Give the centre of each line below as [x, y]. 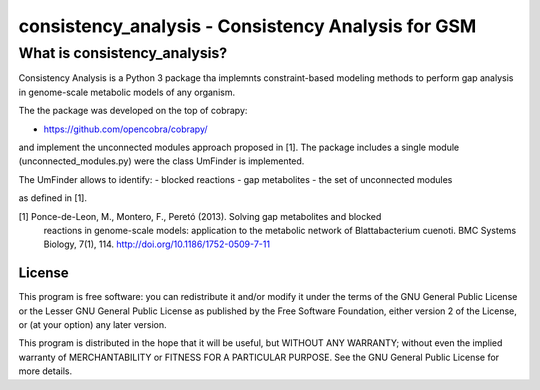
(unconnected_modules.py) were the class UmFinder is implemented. [161, 161]
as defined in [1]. [52, 198]
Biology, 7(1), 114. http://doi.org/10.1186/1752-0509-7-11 [156, 244]
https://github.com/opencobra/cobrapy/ [126, 129]
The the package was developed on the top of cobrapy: [133, 111]
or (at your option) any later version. [92, 324]
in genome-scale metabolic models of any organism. [126, 92]
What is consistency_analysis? [123, 53]
